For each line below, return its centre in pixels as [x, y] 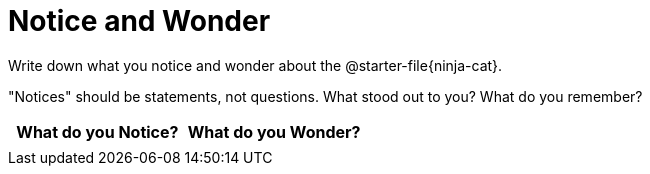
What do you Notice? [97, 131]
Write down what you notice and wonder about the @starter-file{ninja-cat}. [255, 65]
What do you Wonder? [274, 131]
